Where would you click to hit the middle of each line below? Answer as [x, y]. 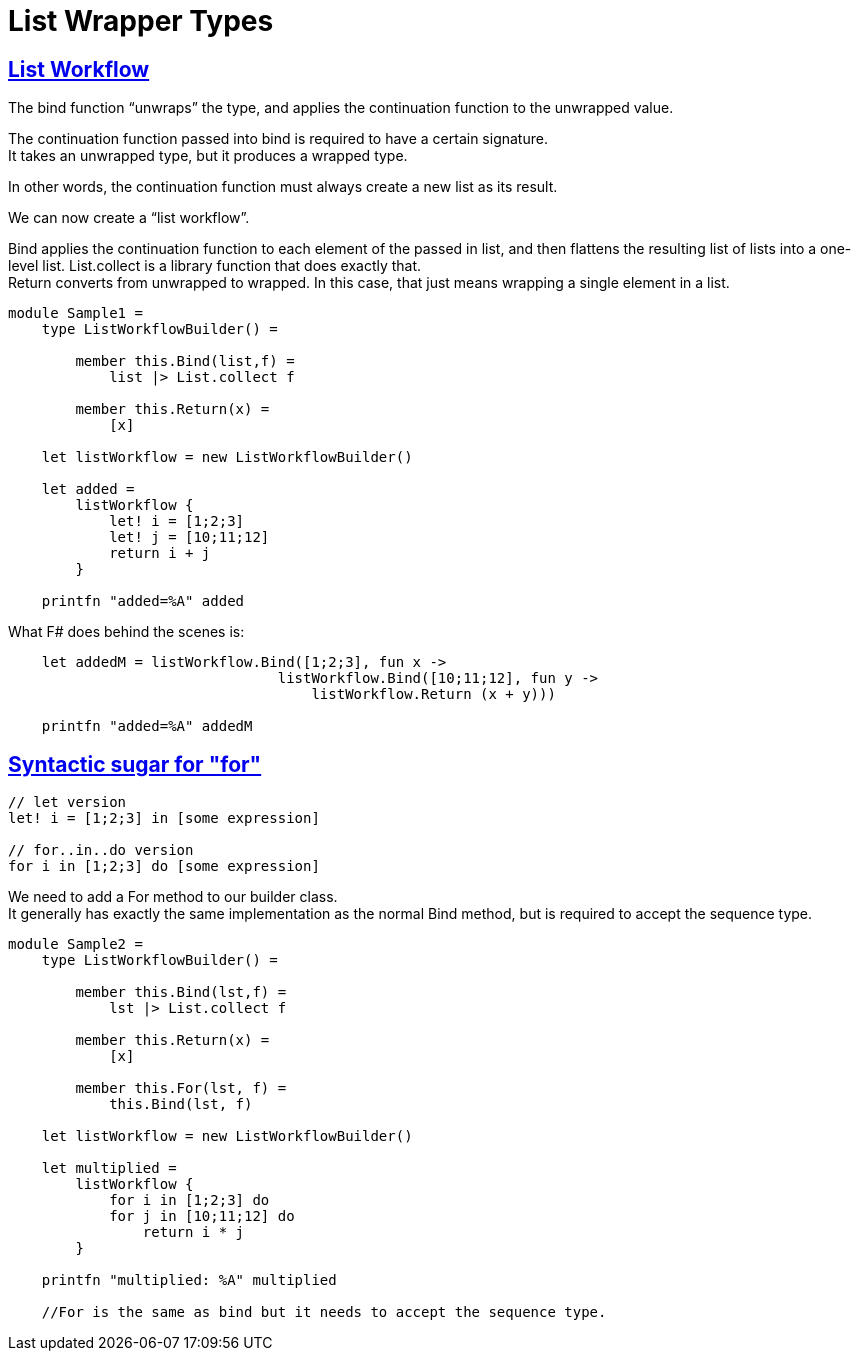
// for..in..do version [101, 850]
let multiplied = [109, 1168]
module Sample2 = [75, 944]
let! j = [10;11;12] [189, 537]
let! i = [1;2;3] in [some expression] [164, 818]
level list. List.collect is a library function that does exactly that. [215, 266]
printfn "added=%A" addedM [147, 726]
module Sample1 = [75, 313]
